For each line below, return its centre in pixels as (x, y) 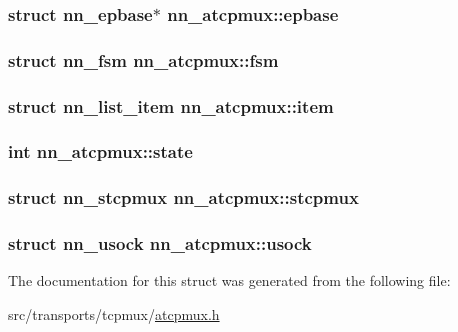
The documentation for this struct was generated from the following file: (229, 280)
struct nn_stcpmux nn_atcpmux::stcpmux (183, 197)
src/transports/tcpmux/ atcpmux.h (114, 314)
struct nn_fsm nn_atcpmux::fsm (143, 59)
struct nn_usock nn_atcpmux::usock (160, 243)
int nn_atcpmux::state (100, 151)
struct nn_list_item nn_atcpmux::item (171, 105)
